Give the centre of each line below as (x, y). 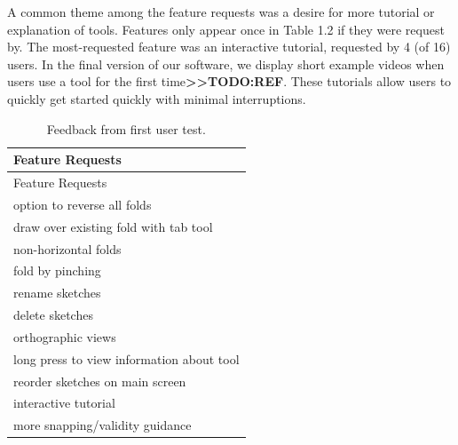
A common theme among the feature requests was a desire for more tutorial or (221, 12)
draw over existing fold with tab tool (113, 226)
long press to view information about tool (126, 358)
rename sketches (57, 293)
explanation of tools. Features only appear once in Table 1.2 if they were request (226, 29)
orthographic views (65, 336)
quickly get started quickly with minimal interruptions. (157, 98)
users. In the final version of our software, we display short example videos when (226, 64)
